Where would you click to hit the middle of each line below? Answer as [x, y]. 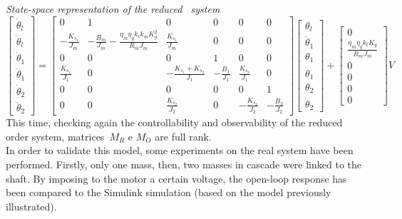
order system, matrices [55, 136]
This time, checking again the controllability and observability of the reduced [174, 122]
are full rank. [183, 136]
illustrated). [31, 206]
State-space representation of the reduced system [113, 9]
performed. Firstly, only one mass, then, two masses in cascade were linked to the [184, 164]
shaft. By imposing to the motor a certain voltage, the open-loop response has [176, 178]
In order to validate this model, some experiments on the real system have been [180, 150]
